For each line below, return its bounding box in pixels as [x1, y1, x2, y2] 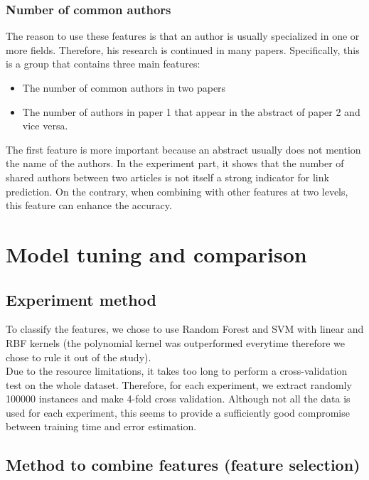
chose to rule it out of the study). [6, 349, 151, 364]
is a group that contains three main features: [6, 56, 200, 71]
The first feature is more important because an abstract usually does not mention [6, 142, 361, 156]
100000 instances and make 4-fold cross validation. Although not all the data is [6, 391, 351, 406]
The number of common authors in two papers [22, 80, 226, 95]
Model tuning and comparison [6, 239, 307, 268]
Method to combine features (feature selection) [6, 454, 360, 476]
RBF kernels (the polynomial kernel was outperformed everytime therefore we [6, 335, 345, 350]
